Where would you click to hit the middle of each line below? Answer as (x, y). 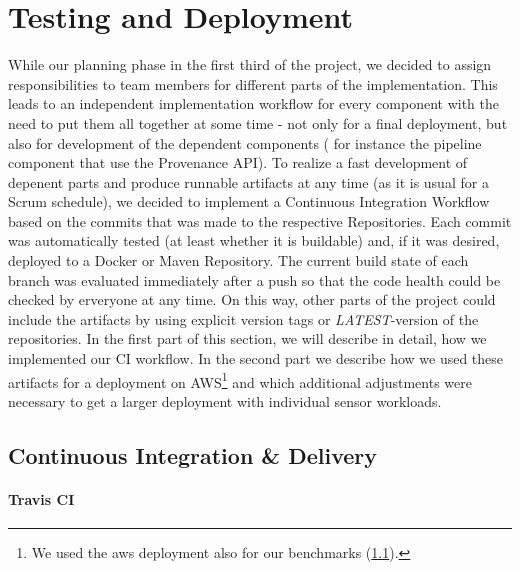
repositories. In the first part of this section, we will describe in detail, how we (247, 338)
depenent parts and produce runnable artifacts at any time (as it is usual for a (248, 181)
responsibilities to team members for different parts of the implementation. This (253, 83)
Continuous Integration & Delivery (192, 454)
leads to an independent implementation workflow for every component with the (253, 103)
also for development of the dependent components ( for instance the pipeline (245, 142)
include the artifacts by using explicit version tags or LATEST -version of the (243, 318)
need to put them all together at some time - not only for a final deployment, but (258, 122)
